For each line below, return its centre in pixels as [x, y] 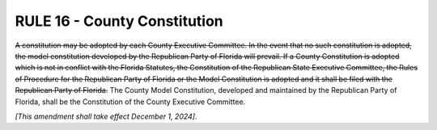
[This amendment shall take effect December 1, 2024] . [106, 116]
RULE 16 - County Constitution [119, 21]
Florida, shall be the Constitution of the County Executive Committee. [130, 102]
